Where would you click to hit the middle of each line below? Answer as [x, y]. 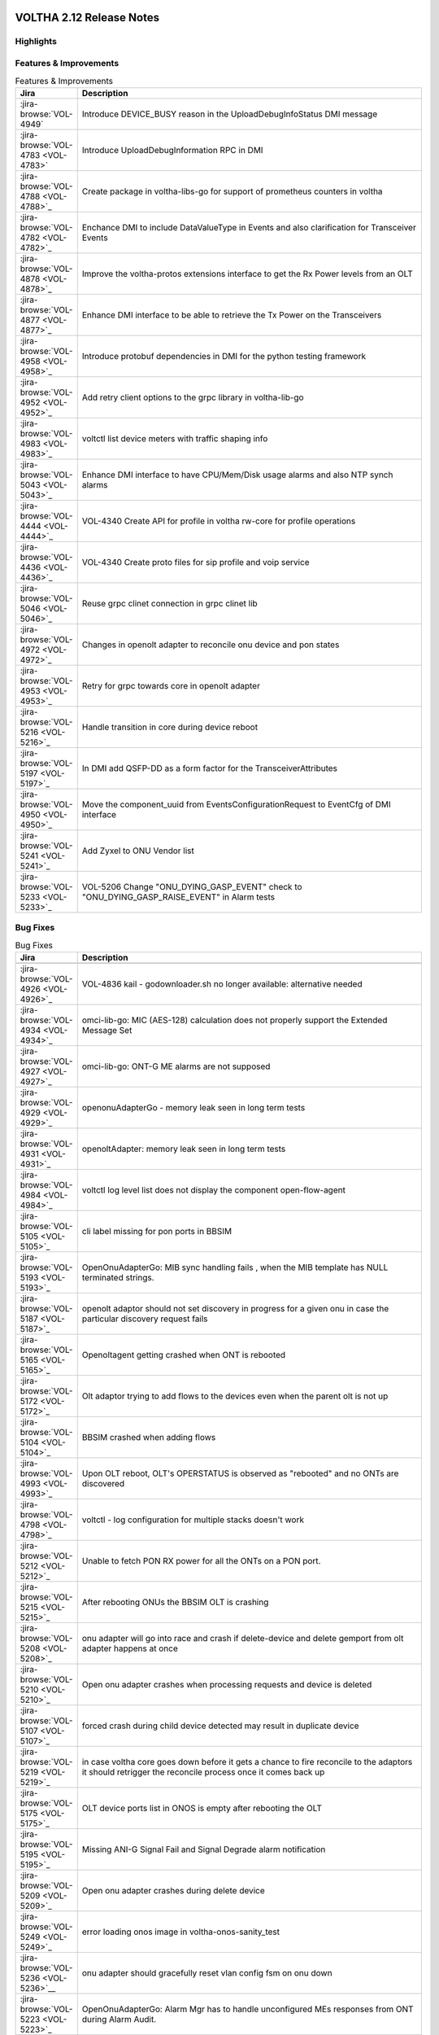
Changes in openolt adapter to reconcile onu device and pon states [211, 645]
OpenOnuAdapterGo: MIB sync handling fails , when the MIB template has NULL [235, 1267]
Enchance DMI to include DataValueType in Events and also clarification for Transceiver [249, 227]
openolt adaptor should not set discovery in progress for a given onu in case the [235, 1308]
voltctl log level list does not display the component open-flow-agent [213, 1190]
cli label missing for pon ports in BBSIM [157, 1231]
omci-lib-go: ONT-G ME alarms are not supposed [176, 1066]
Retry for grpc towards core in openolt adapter [171, 685]
